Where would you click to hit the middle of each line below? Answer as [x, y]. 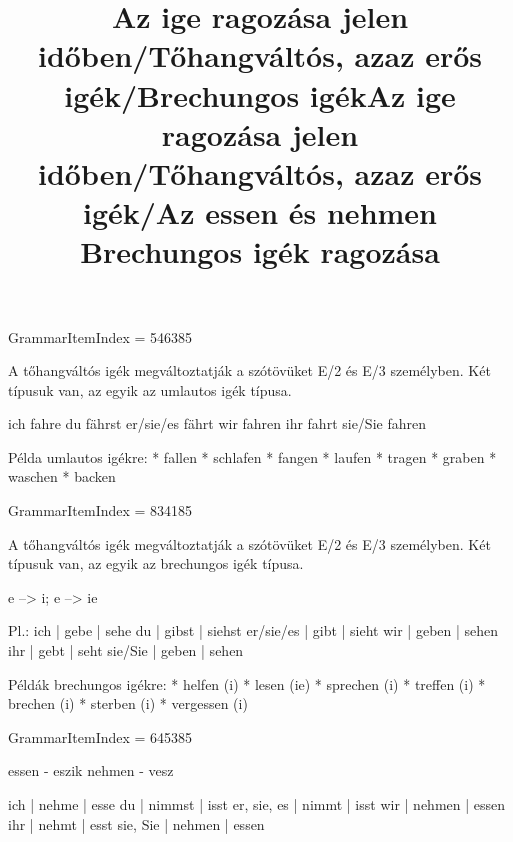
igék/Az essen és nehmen [259, 212]
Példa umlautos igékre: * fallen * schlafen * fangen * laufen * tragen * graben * [252, 456]
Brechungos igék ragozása [260, 251]
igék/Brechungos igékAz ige [260, 94]
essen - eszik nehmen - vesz [91, 770]
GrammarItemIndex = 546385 [100, 336]
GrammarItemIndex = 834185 [100, 510]
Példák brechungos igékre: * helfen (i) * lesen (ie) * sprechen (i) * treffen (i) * [247, 683]
